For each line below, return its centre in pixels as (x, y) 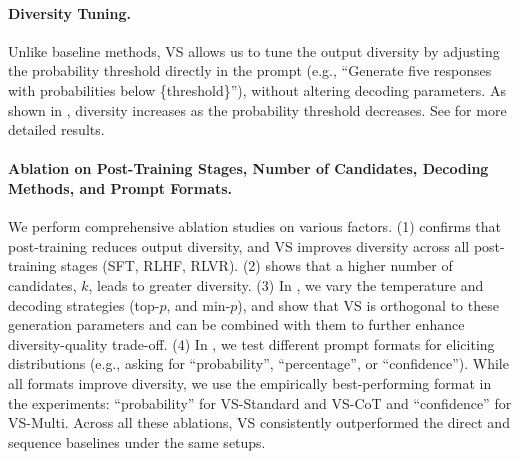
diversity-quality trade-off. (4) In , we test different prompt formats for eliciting (251, 343)
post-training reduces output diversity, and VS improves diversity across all (239, 245)
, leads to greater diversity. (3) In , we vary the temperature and (286, 284)
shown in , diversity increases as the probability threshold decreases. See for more (257, 109)
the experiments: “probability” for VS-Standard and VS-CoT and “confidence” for (260, 402)
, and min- (198, 304)
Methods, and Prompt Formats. (120, 187)
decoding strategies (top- (84, 304)
